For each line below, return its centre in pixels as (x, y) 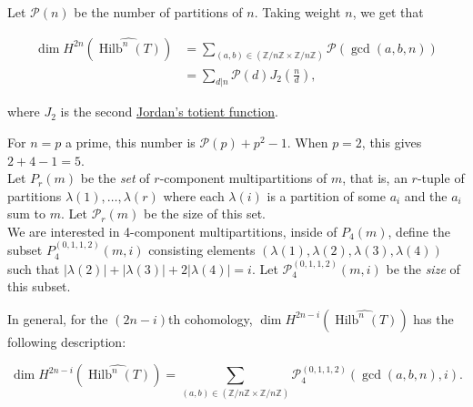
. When (307, 142)
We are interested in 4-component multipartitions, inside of (172, 231)
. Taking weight (297, 12)
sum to (27, 214)
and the (426, 195)
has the (433, 318)
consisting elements (202, 250)
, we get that (388, 12)
